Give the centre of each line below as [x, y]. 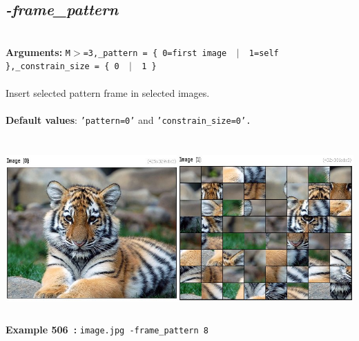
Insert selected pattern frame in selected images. [108, 92]
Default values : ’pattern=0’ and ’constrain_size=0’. [128, 119]
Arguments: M [38, 52]
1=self [264, 53]
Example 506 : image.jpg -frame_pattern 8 [107, 329]
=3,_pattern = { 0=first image [155, 53]
